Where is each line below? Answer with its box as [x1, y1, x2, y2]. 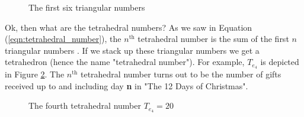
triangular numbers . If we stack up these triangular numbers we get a [5, 44, 260, 56]
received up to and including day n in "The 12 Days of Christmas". [5, 79, 248, 92]
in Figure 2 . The [5, 68, 65, 80]
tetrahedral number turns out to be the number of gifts [80, 68, 281, 80]
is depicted [260, 56, 299, 68]
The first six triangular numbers [28, 1, 145, 13]
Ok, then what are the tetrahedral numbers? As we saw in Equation [5, 21, 252, 33]
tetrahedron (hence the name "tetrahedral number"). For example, [5, 56, 245, 68]
